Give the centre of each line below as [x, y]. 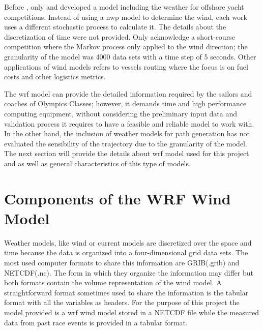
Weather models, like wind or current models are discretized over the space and [128, 242]
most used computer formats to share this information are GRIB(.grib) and [122, 262]
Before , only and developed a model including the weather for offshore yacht [124, 7]
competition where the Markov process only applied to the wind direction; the [126, 47]
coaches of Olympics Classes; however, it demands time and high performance [125, 103]
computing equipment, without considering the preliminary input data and [121, 113]
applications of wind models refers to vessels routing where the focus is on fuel [126, 66]
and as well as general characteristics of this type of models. [97, 163]
